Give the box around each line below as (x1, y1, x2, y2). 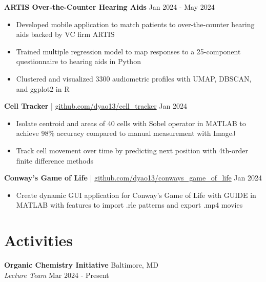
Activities (4, 230, 73, 251)
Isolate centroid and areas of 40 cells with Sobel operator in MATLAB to (16, 117, 246, 128)
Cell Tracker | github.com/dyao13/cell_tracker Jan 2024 (4, 100, 187, 111)
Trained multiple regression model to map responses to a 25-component (16, 46, 241, 56)
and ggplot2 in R (16, 83, 70, 94)
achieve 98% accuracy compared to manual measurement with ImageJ (16, 128, 236, 138)
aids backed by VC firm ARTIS (16, 29, 115, 39)
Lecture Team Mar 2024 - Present (4, 269, 109, 280)
